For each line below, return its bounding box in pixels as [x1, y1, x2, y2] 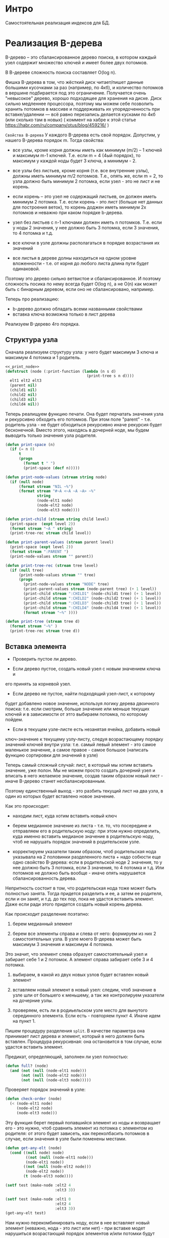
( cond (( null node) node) [10, 1150, 65, 1155]
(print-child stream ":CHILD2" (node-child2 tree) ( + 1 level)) [23, 596, 161, 601]
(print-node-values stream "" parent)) [10, 554, 94, 559]
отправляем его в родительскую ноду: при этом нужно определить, [12, 828, 160, 834]
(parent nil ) [10, 383, 37, 388]
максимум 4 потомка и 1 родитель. [5, 354, 81, 360]
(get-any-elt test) [5, 1211, 46, 1216]
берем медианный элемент [12, 920, 73, 927]
